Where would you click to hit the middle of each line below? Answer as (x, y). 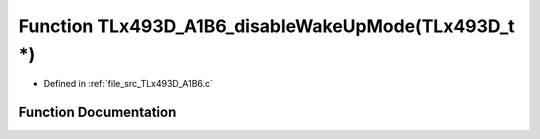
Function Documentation (97, 112)
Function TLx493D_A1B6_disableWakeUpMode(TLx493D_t (266, 26)
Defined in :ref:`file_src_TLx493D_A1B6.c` (128, 84)
